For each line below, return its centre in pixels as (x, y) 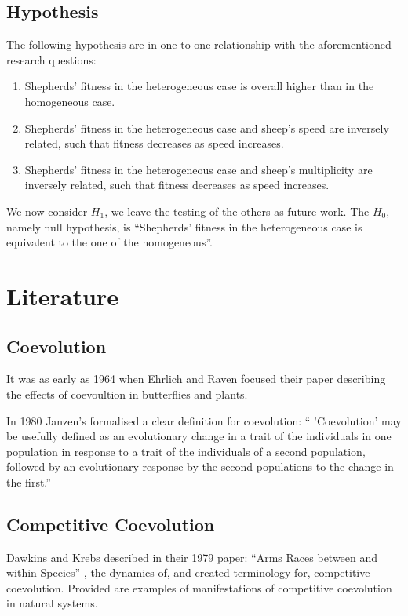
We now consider (47, 211)
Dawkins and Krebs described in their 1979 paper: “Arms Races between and (192, 557)
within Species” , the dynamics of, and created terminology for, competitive (188, 572)
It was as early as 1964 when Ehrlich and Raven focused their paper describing (196, 379)
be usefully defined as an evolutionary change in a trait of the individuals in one (199, 436)
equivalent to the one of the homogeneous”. (109, 242)
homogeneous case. (70, 101)
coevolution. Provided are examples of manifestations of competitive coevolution (199, 587)
